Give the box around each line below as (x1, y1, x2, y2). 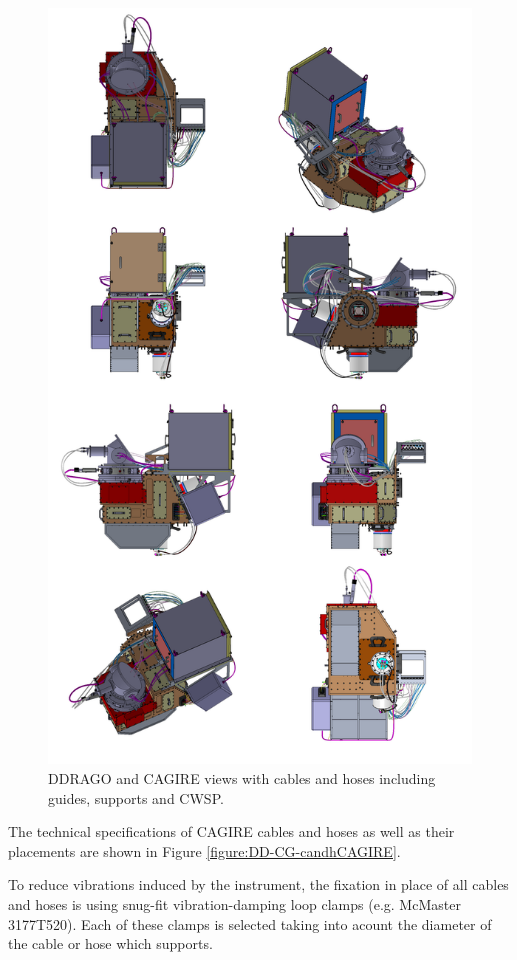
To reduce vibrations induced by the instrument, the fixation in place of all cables (8, 874, 509, 895)
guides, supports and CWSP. (48, 787, 224, 808)
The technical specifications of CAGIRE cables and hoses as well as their (8, 821, 455, 842)
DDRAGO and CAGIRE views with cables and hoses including (48, 767, 436, 788)
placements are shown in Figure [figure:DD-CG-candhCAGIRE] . (8, 840, 401, 861)
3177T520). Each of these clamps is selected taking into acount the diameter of (8, 913, 492, 934)
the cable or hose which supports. (8, 933, 213, 954)
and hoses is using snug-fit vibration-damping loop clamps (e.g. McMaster (8, 893, 461, 914)
